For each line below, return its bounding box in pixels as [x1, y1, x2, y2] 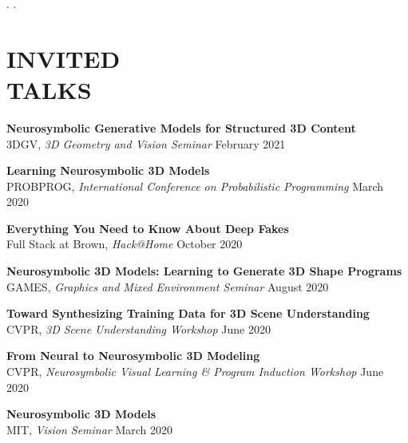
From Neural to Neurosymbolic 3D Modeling [6, 347, 260, 364]
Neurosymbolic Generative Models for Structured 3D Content [6, 119, 356, 136]
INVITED [6, 42, 121, 74]
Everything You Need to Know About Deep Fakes [6, 220, 289, 236]
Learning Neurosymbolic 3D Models [6, 162, 210, 179]
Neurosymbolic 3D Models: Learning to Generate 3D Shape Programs [6, 263, 402, 279]
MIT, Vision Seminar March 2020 [6, 421, 173, 437]
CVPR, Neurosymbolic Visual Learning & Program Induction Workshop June [6, 363, 384, 380]
